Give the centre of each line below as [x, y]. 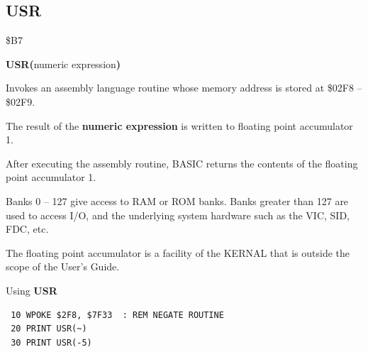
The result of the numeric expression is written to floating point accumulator [179, 125]
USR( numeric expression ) [63, 64]
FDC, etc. [27, 229]
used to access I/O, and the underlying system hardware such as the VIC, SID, [178, 215]
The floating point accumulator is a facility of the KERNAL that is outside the [178, 252]
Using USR [32, 290]
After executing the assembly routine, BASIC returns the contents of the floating [182, 163]
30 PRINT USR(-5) [51, 342]
